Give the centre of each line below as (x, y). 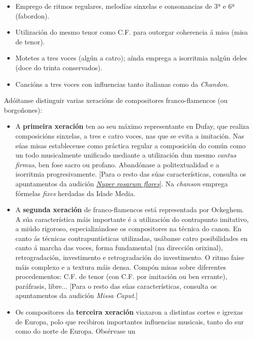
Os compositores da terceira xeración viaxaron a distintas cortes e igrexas (129, 312)
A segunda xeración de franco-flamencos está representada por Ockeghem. (130, 209)
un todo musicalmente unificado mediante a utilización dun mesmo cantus (126, 155)
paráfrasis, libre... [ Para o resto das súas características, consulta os (116, 286)
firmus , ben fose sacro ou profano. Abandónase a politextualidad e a (117, 164)
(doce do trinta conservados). (59, 67)
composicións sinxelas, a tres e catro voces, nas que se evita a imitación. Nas (130, 135)
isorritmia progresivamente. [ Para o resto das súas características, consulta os (131, 174)
